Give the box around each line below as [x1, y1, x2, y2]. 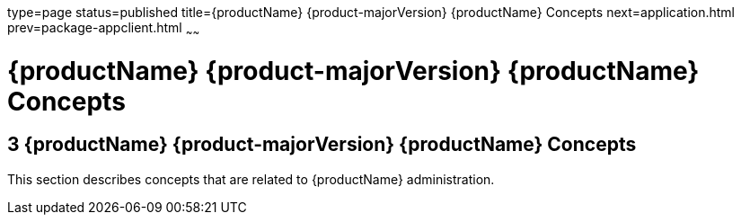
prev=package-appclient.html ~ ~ [7, 20, 200, 39]
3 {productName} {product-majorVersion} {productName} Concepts [7, 133, 637, 156]
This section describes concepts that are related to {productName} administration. [7, 171, 495, 187]
